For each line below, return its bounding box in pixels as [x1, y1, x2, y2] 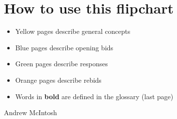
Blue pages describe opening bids [15, 42, 114, 52]
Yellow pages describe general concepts [15, 26, 131, 36]
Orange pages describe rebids [15, 74, 102, 85]
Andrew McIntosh [4, 107, 57, 118]
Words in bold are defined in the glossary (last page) [15, 91, 174, 101]
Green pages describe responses [15, 59, 108, 69]
